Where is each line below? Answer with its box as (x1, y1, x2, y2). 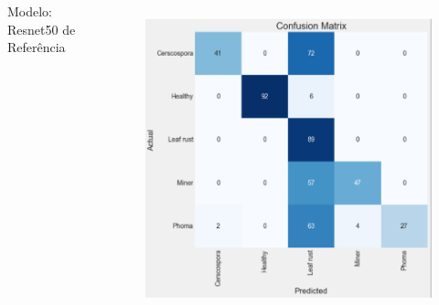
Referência (7, 37, 66, 57)
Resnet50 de (7, 19, 76, 38)
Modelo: (7, 2, 53, 20)
